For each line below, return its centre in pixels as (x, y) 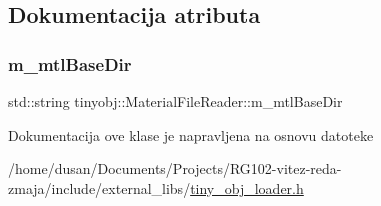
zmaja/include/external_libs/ (99, 187)
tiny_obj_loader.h (247, 187)
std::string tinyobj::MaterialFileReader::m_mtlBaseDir (175, 101)
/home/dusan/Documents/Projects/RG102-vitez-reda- (175, 168)
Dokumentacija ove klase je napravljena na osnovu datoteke (191, 134)
